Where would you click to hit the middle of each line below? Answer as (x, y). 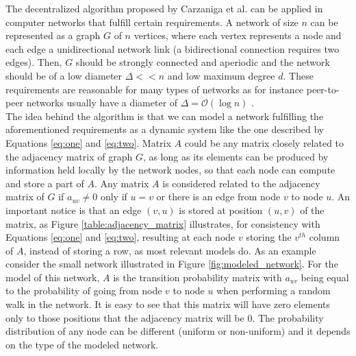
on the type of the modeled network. (82, 344)
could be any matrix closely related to (264, 142)
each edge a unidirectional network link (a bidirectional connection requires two (173, 48)
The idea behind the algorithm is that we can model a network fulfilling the (165, 116)
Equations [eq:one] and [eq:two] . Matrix (88, 142)
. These (298, 75)
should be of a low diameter (64, 75)
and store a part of (45, 183)
